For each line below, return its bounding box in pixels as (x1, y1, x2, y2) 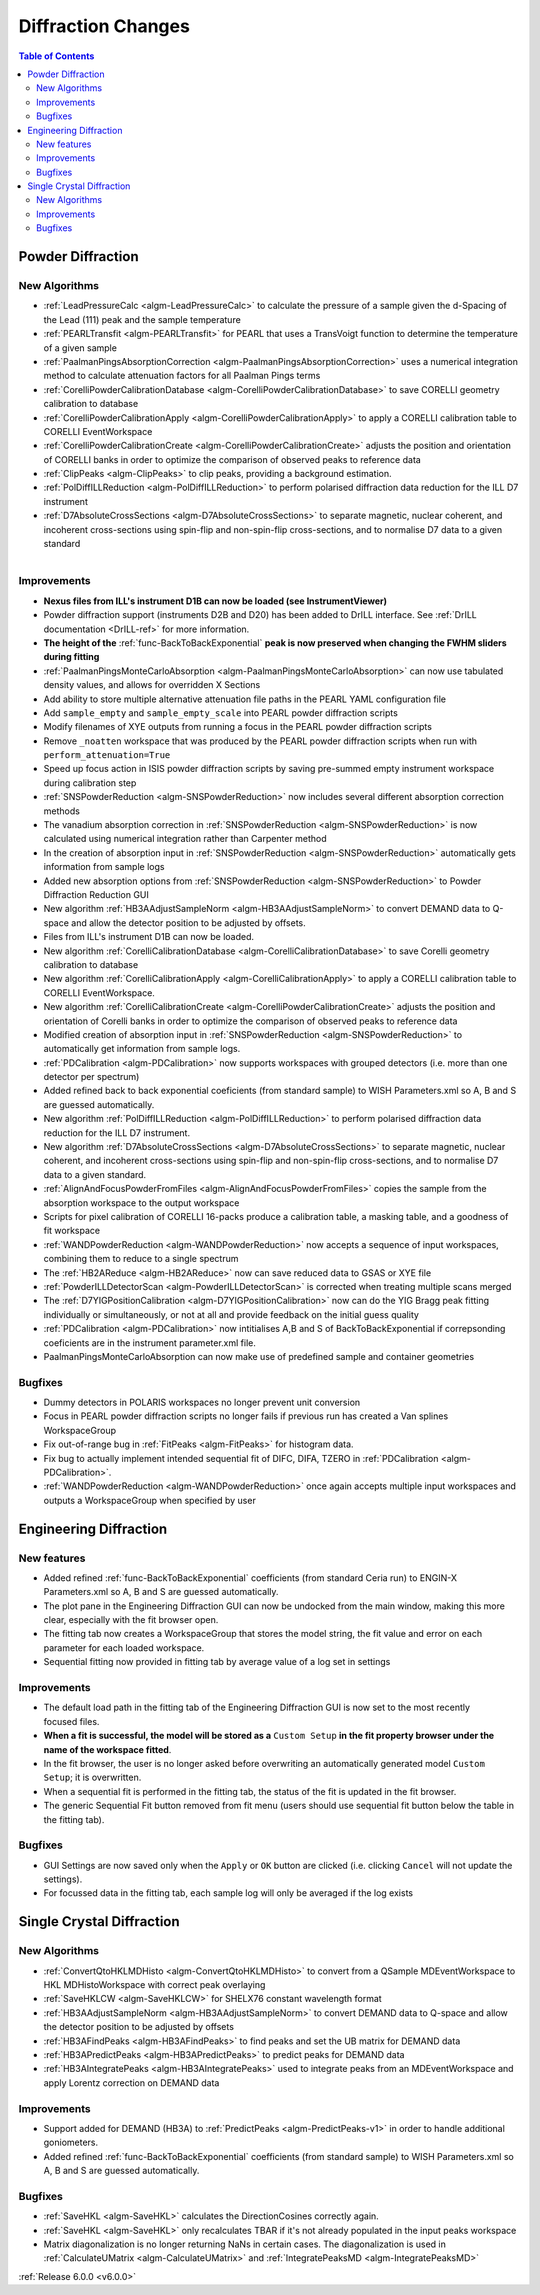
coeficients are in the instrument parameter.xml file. (43, 1336, 257, 1349)
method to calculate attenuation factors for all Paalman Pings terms (43, 370, 321, 382)
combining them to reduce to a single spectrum (43, 1253, 239, 1265)
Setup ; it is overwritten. (43, 1771, 142, 1784)
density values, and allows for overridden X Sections (43, 679, 261, 691)
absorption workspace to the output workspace (43, 1196, 240, 1209)
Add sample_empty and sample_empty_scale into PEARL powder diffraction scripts (43, 706, 399, 719)
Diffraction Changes (18, 15, 190, 37)
